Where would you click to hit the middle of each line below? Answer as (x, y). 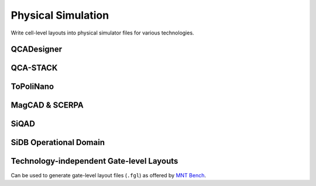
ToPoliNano (32, 87)
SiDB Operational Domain (58, 142)
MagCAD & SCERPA (47, 105)
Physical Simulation (60, 15)
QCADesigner (37, 49)
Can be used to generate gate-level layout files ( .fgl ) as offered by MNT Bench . (109, 175)
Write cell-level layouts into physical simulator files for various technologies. (102, 33)
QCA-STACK (34, 68)
